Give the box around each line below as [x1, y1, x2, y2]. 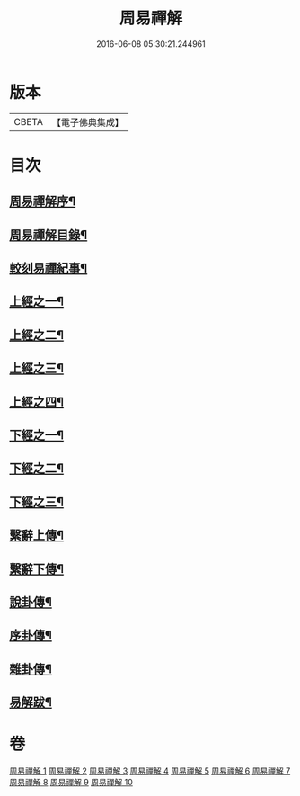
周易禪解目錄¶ [9, 227, 88, 243]
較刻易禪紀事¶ [9, 261, 88, 276]
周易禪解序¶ [9, 194, 76, 210]
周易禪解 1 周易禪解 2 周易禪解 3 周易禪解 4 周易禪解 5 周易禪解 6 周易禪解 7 [9, 765, 291, 776]
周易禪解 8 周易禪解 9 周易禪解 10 [9, 777, 133, 788]
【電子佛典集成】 [51, 116, 124, 129]
